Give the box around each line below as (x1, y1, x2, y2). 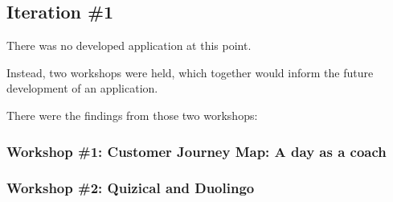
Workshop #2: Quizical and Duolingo (6, 178, 255, 198)
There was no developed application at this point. (6, 37, 252, 54)
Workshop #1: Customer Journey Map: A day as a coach (6, 141, 387, 161)
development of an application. (6, 80, 158, 97)
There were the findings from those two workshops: (6, 106, 258, 123)
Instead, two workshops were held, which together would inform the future (6, 64, 374, 80)
